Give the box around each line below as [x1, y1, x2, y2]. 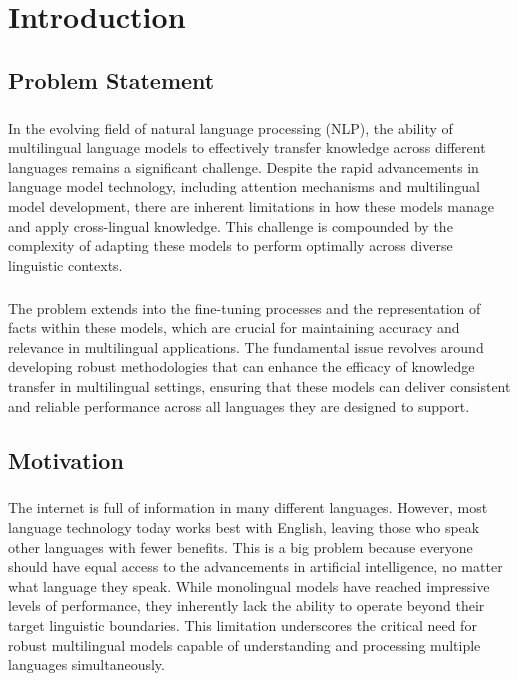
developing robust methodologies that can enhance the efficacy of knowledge [8, 356, 475, 377]
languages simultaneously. [8, 654, 165, 675]
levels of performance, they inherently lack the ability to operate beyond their [8, 595, 485, 616]
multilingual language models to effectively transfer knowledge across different [8, 137, 486, 158]
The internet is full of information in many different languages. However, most [8, 497, 488, 518]
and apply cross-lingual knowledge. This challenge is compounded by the [8, 215, 453, 236]
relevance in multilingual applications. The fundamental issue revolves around [8, 336, 484, 357]
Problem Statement [8, 64, 215, 95]
